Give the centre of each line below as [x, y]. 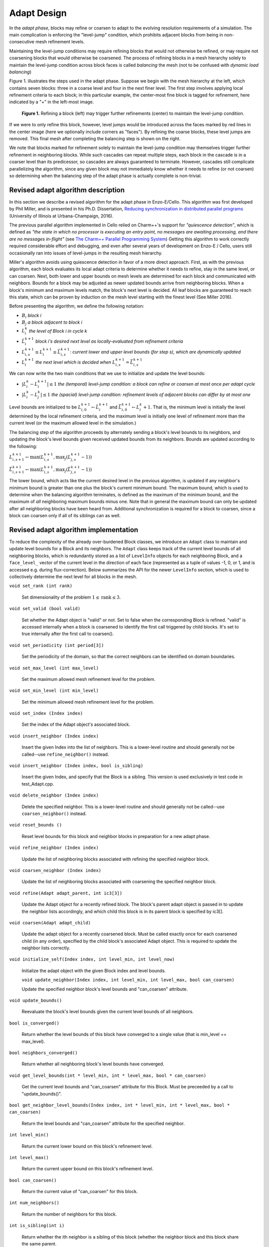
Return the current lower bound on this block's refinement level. [87, 1146]
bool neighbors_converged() [44, 1053]
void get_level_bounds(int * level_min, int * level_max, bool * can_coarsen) [108, 1075]
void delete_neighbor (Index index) [54, 795]
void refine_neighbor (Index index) [54, 848]
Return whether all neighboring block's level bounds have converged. [93, 1064]
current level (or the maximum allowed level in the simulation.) [73, 423]
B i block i [32, 316]
